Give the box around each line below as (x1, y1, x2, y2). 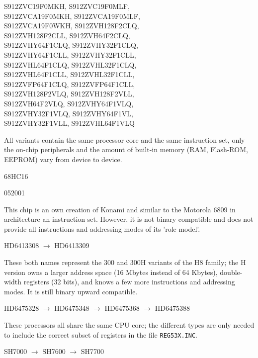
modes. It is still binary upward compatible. (4, 286, 138, 296)
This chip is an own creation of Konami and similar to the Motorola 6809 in (4, 204, 236, 214)
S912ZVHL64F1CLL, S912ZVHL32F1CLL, (4, 69, 135, 80)
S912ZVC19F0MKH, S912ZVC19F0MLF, (4, 1, 130, 11)
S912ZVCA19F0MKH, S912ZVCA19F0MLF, (4, 10, 140, 21)
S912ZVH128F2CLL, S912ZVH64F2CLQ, (4, 30, 130, 40)
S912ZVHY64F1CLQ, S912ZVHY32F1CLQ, (4, 40, 138, 50)
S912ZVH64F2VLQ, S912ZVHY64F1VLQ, (4, 98, 134, 108)
